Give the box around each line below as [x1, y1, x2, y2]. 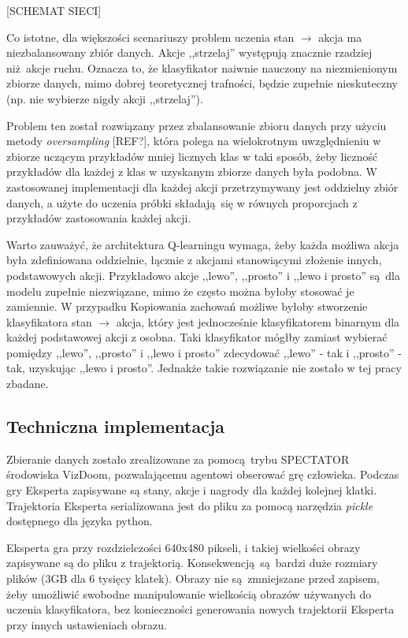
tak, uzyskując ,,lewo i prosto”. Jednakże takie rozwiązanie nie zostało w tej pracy [6, 360, 402, 376]
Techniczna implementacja [6, 414, 225, 438]
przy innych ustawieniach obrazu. [6, 616, 167, 632]
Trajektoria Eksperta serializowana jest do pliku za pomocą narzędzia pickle [6, 497, 373, 513]
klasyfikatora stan [6, 313, 92, 330]
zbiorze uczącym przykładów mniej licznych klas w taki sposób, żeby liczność [6, 147, 378, 164]
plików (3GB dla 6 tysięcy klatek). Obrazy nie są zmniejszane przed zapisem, [6, 570, 380, 587]
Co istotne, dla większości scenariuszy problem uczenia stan [6, 28, 295, 45]
